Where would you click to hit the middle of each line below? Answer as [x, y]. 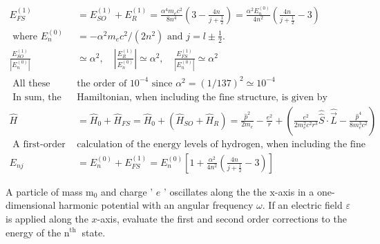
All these [31, 83]
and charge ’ [127, 191]
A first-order [39, 144]
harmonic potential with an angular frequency [156, 205]
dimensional [31, 205]
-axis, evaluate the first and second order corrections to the [222, 218]
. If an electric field [302, 205]
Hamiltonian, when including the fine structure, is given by [202, 97]
